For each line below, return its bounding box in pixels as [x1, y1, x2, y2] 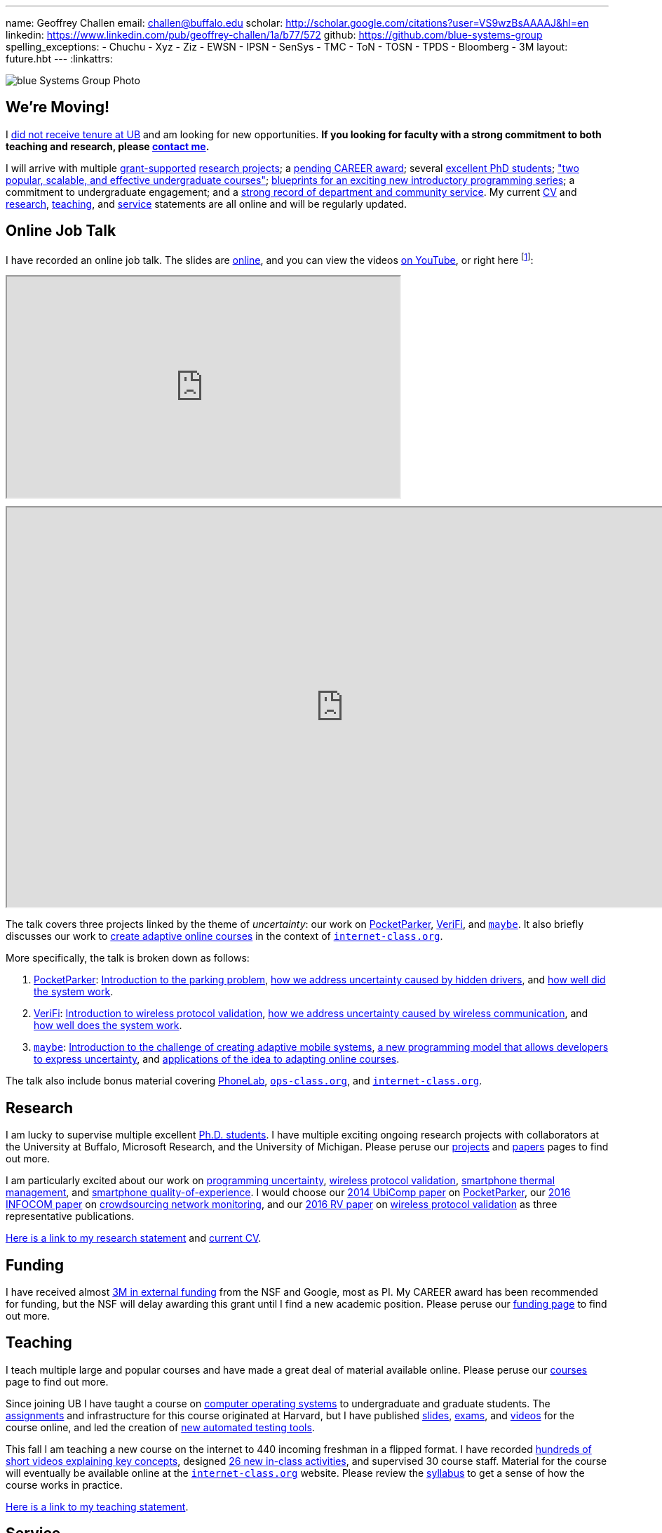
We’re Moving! [6, 98, 110, 117]
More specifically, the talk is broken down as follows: [6, 952, 250, 964]
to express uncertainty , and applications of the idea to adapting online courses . [34, 1053, 400, 1066]
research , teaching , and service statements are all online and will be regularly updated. [6, 197, 407, 210]
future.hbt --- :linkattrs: [6, 53, 113, 65]
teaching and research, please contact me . [6, 140, 210, 152]
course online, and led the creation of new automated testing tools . [6, 1421, 315, 1433]
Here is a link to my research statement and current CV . [6, 1232, 262, 1245]
